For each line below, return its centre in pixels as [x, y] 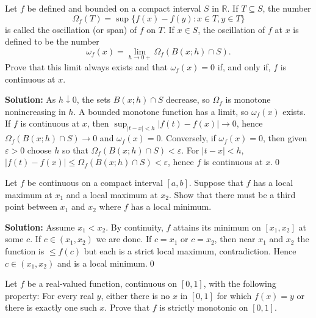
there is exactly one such [51, 307]
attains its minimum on [217, 227]
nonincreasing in [35, 111]
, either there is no [135, 295]
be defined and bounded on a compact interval [114, 8]
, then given [285, 138]
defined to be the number [52, 41]
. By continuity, [135, 227]
